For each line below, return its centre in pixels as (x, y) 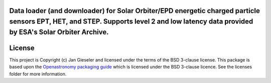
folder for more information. (38, 74)
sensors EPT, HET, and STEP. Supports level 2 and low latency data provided (131, 22)
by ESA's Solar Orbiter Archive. (59, 32)
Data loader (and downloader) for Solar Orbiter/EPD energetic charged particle (135, 11)
